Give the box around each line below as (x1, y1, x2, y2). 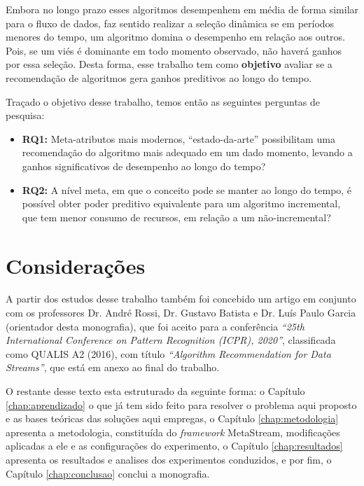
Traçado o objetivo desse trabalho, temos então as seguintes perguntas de (6, 94, 321, 109)
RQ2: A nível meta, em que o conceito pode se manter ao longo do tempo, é (22, 182, 352, 197)
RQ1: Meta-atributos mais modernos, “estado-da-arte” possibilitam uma (22, 131, 335, 146)
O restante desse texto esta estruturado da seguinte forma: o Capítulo (6, 384, 305, 398)
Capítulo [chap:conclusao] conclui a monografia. (6, 466, 210, 480)
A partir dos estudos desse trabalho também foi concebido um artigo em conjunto (6, 291, 356, 306)
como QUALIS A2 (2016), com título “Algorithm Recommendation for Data (6, 346, 331, 361)
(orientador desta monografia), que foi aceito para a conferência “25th (6, 319, 304, 333)
